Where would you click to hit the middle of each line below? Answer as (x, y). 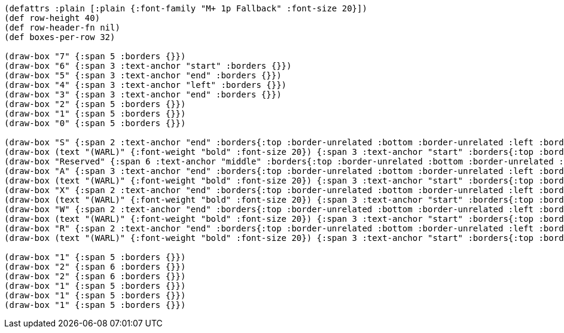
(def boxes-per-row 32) (60, 37)
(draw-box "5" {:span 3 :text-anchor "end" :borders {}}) (143, 75)
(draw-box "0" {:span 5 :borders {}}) (95, 123)
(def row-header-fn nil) (62, 28)
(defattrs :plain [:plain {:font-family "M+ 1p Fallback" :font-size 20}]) (186, 8)
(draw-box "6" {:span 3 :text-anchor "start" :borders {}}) (148, 66)
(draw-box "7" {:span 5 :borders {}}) (95, 56)
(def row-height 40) (52, 18)
